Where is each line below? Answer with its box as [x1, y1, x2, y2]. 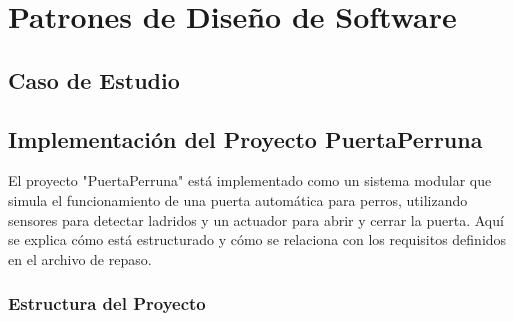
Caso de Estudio [8, 64, 180, 95]
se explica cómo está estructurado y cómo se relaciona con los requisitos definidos [8, 229, 507, 250]
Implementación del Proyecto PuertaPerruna [8, 123, 483, 154]
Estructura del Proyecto [8, 291, 206, 316]
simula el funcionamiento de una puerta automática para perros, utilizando [8, 189, 468, 210]
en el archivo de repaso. [8, 248, 152, 269]
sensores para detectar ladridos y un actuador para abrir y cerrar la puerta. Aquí [8, 209, 504, 230]
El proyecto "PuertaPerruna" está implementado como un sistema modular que [8, 170, 492, 191]
